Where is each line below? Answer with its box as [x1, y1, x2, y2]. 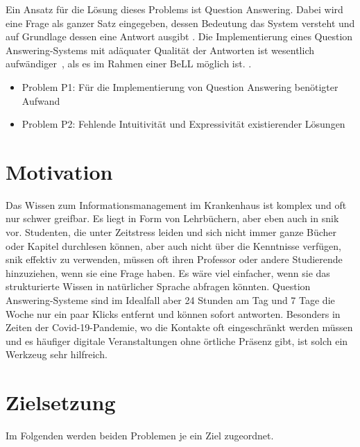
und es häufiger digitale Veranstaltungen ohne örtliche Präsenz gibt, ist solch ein [6, 333, 348, 348]
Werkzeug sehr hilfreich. [6, 347, 108, 362]
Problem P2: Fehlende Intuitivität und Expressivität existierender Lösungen [22, 117, 345, 131]
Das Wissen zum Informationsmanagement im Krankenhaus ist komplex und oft [6, 197, 347, 212]
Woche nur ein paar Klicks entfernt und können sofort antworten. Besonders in [6, 306, 341, 321]
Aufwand [22, 93, 60, 108]
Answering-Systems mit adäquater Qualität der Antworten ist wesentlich [6, 42, 315, 57]
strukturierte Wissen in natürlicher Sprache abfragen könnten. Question [6, 279, 311, 294]
